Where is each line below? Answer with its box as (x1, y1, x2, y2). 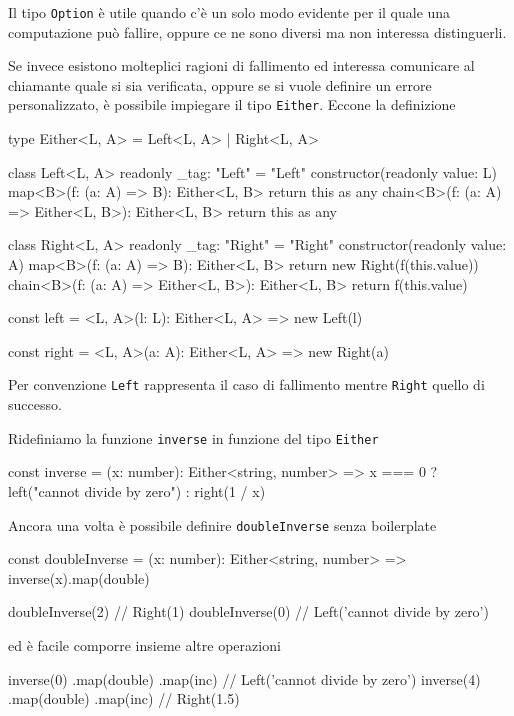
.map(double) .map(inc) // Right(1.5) (8, 688, 240, 709)
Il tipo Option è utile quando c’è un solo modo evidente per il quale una (8, 2, 451, 22)
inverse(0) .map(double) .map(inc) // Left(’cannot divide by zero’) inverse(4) (8, 668, 481, 689)
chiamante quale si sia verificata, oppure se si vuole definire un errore (8, 74, 432, 95)
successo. (8, 394, 62, 415)
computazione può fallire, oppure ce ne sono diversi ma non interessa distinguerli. (8, 21, 507, 42)
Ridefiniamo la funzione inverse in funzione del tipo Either (8, 427, 379, 448)
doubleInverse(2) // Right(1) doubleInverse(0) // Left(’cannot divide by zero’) (8, 601, 489, 622)
